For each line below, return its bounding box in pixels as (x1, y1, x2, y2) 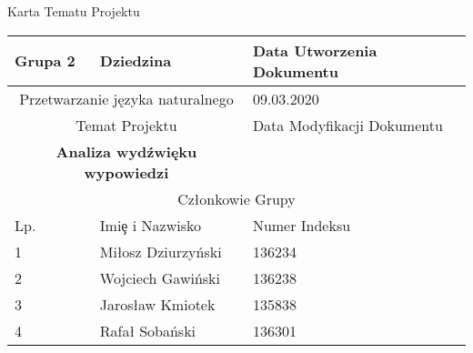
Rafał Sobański (99, 319, 196, 341)
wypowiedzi (84, 161, 169, 183)
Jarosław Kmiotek (99, 293, 216, 315)
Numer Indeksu (252, 214, 351, 236)
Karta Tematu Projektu (7, 2, 140, 20)
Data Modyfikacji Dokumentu (252, 114, 443, 136)
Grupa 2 (15, 50, 75, 72)
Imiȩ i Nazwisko (99, 214, 201, 236)
